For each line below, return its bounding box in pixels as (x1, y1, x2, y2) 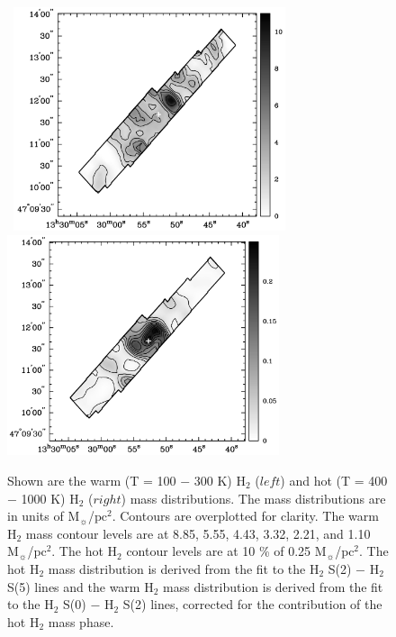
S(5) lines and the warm (7, 577, 140, 596)
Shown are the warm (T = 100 (7, 470, 176, 489)
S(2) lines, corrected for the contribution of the (122, 595, 382, 614)
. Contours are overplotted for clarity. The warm (112, 506, 379, 525)
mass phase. (48, 612, 114, 631)
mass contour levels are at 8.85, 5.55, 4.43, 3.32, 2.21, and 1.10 (25, 523, 371, 542)
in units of (7, 506, 64, 525)
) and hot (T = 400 (280, 470, 388, 489)
